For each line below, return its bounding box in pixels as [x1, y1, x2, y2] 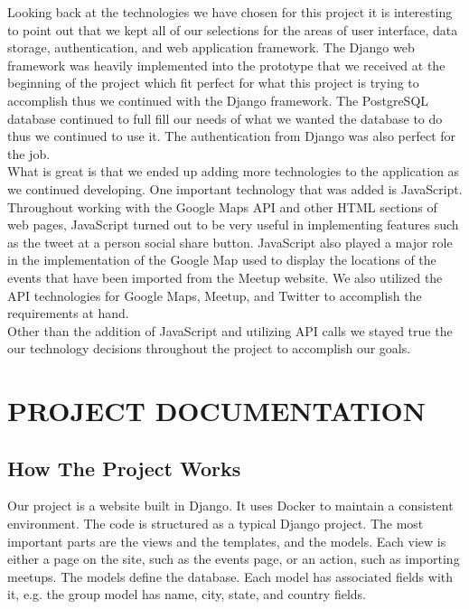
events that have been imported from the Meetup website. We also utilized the [7, 267, 443, 286]
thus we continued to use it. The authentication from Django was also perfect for [7, 126, 456, 145]
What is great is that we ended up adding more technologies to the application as [7, 162, 460, 181]
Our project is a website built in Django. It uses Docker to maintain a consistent [7, 496, 454, 515]
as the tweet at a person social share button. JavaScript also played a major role [7, 232, 453, 251]
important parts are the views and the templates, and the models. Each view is [7, 531, 446, 550]
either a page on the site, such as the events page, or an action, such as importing [7, 549, 460, 568]
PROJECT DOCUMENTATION [7, 392, 426, 429]
